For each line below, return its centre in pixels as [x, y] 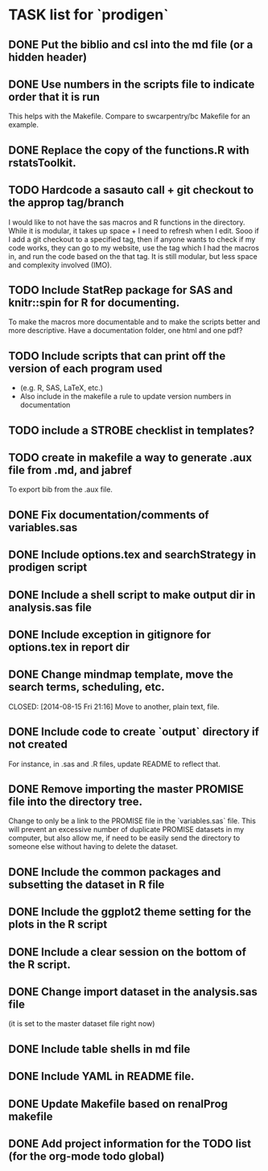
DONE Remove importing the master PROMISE [126, 789]
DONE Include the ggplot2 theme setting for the [130, 912]
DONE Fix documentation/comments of [109, 515]
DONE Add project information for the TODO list [130, 1143]
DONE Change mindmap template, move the [121, 675]
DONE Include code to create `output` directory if [134, 732]
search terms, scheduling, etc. [87, 687]
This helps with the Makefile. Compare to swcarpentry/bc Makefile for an [130, 116]
